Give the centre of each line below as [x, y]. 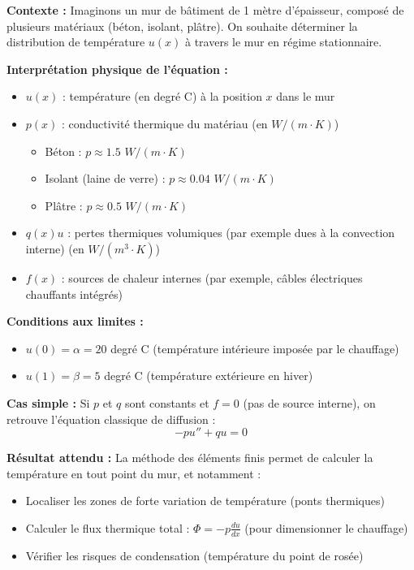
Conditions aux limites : [75, 321]
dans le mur [306, 96]
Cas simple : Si [48, 402]
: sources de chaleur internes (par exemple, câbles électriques [212, 277]
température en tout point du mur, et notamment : [134, 473]
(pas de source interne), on [309, 402]
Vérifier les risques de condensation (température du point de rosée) [194, 555]
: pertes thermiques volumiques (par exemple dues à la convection [231, 233]
